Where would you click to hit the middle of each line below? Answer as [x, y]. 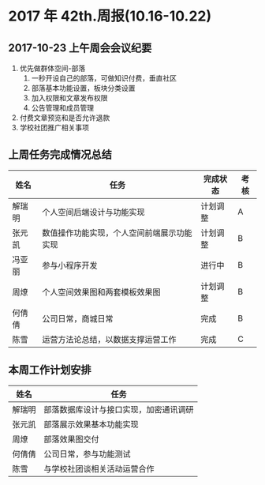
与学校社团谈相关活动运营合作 [99, 468]
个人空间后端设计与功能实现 [93, 212]
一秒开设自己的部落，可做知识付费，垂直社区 [104, 78]
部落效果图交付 [72, 439]
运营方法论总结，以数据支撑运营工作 [109, 339]
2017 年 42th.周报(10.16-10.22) [110, 16]
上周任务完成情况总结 [60, 155]
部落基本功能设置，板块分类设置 [83, 88]
